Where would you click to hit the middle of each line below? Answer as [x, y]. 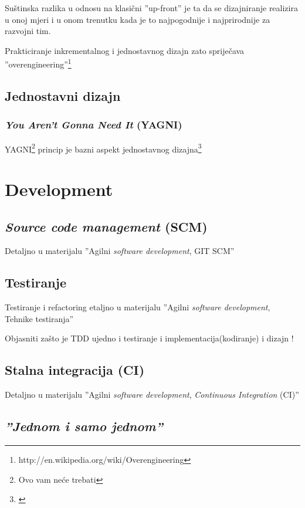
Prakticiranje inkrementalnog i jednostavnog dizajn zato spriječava [125, 50]
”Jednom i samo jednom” [84, 426]
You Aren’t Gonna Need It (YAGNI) [94, 125]
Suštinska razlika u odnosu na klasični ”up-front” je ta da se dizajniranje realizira [151, 8]
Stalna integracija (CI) [75, 370]
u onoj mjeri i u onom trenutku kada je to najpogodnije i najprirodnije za [138, 19]
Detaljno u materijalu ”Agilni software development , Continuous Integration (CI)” [152, 394]
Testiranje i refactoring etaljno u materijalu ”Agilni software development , [138, 307]
